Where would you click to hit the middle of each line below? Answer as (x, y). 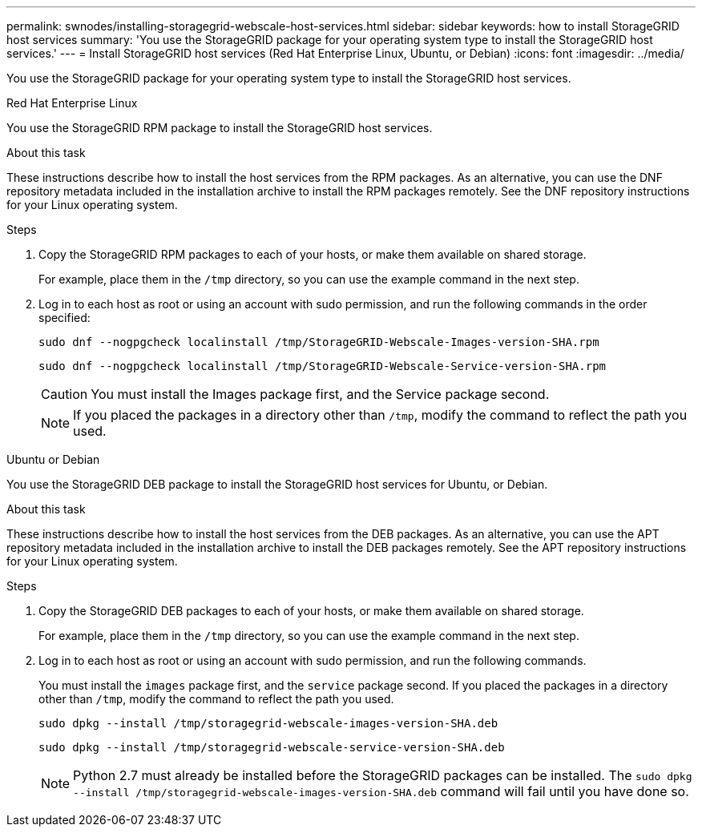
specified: (65, 318)
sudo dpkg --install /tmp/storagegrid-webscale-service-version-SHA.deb (272, 747)
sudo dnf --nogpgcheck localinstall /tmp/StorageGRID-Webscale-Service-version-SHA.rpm (323, 366)
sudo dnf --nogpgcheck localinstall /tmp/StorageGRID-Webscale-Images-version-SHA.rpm (319, 342)
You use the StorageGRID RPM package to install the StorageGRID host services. (220, 128)
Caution (65, 394)
